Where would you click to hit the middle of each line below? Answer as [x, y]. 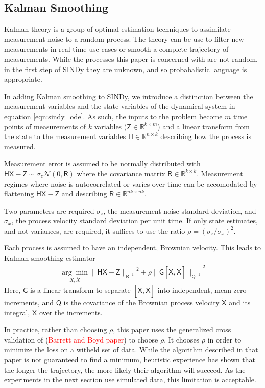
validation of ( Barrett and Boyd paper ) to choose [81, 339]
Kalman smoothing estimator [50, 258]
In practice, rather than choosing [56, 329]
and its [240, 302]
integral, [17, 312]
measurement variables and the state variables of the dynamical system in [120, 106]
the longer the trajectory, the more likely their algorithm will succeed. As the [125, 369]
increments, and [29, 302]
